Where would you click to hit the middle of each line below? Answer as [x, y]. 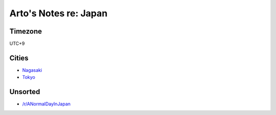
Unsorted [25, 92]
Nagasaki [32, 70]
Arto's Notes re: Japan [59, 13]
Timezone [26, 31]
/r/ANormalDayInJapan [47, 104]
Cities [19, 58]
